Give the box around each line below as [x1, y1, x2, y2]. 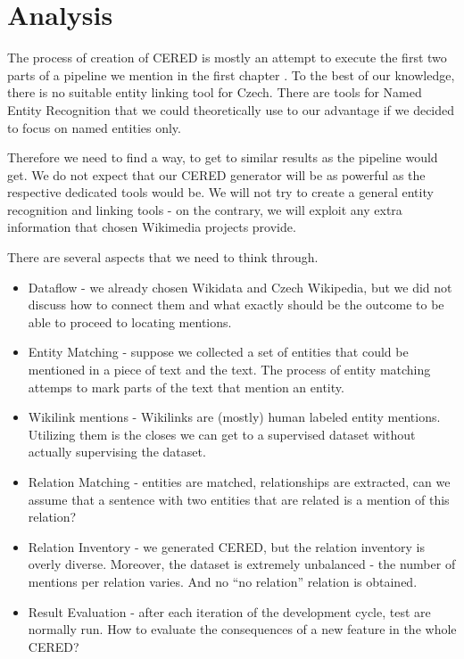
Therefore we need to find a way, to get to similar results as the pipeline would [7, 148, 438, 167]
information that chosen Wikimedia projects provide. [7, 218, 296, 236]
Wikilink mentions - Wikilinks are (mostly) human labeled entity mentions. [28, 408, 441, 426]
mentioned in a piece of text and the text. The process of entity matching [28, 360, 431, 379]
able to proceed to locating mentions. [28, 312, 232, 331]
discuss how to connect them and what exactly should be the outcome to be [28, 295, 444, 314]
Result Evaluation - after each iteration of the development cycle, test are [28, 602, 431, 621]
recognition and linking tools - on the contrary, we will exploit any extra [7, 200, 402, 218]
